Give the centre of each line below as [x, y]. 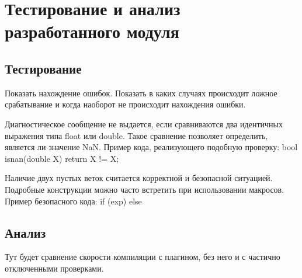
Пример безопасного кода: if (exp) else [73, 201]
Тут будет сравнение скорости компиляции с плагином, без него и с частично [143, 257]
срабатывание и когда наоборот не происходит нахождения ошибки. [125, 104]
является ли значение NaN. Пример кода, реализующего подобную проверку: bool [151, 147]
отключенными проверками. [54, 268]
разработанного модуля [92, 31]
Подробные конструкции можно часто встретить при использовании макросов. [145, 189]
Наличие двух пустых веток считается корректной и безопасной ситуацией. [139, 178]
